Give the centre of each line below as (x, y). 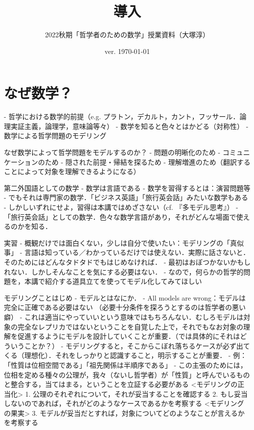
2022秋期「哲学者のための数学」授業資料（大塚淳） (127, 35)
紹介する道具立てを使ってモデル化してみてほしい (123, 281)
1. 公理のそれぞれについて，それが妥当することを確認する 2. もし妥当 (136, 393)
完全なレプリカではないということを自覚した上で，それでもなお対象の (130, 326)
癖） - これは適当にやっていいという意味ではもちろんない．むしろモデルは (124, 316)
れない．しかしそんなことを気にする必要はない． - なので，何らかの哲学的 (124, 271)
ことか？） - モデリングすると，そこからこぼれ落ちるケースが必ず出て (137, 345)
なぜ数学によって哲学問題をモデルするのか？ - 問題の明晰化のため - (112, 152)
